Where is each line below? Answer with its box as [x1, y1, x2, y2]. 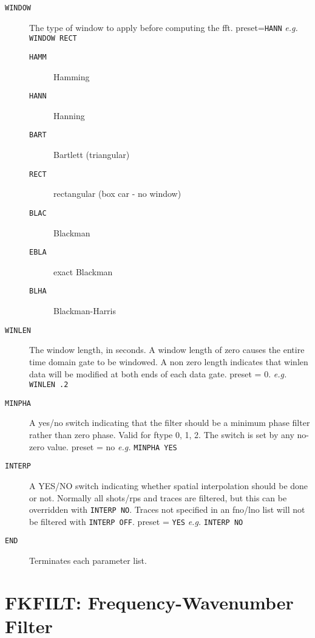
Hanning [53, 109, 85, 122]
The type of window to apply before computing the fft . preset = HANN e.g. [29, 21, 298, 33]
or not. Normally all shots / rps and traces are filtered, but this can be [29, 491, 287, 504]
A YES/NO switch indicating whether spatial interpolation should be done [29, 479, 308, 492]
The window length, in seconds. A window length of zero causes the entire [29, 343, 305, 356]
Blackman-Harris [53, 304, 117, 317]
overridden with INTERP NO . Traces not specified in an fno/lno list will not [29, 503, 305, 516]
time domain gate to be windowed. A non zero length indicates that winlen [29, 355, 308, 368]
